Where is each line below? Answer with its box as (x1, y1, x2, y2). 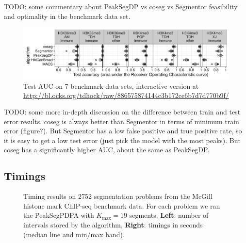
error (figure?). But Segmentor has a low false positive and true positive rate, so (4, 126, 242, 136)
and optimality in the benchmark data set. (4, 11, 131, 21)
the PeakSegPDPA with (23, 210, 94, 220)
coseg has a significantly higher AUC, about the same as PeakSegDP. (4, 145, 210, 155)
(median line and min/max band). (23, 229, 125, 239)
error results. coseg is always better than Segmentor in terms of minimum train (4, 116, 239, 126)
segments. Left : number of (129, 210, 209, 220)
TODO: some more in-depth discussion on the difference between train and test (4, 106, 241, 116)
